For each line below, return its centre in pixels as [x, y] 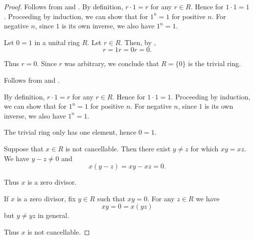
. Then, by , [138, 42]
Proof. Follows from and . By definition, [64, 6]
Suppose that [24, 148]
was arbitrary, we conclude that [112, 63]
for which [205, 148]
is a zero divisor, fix [46, 198]
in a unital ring [57, 42]
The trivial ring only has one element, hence [70, 132]
